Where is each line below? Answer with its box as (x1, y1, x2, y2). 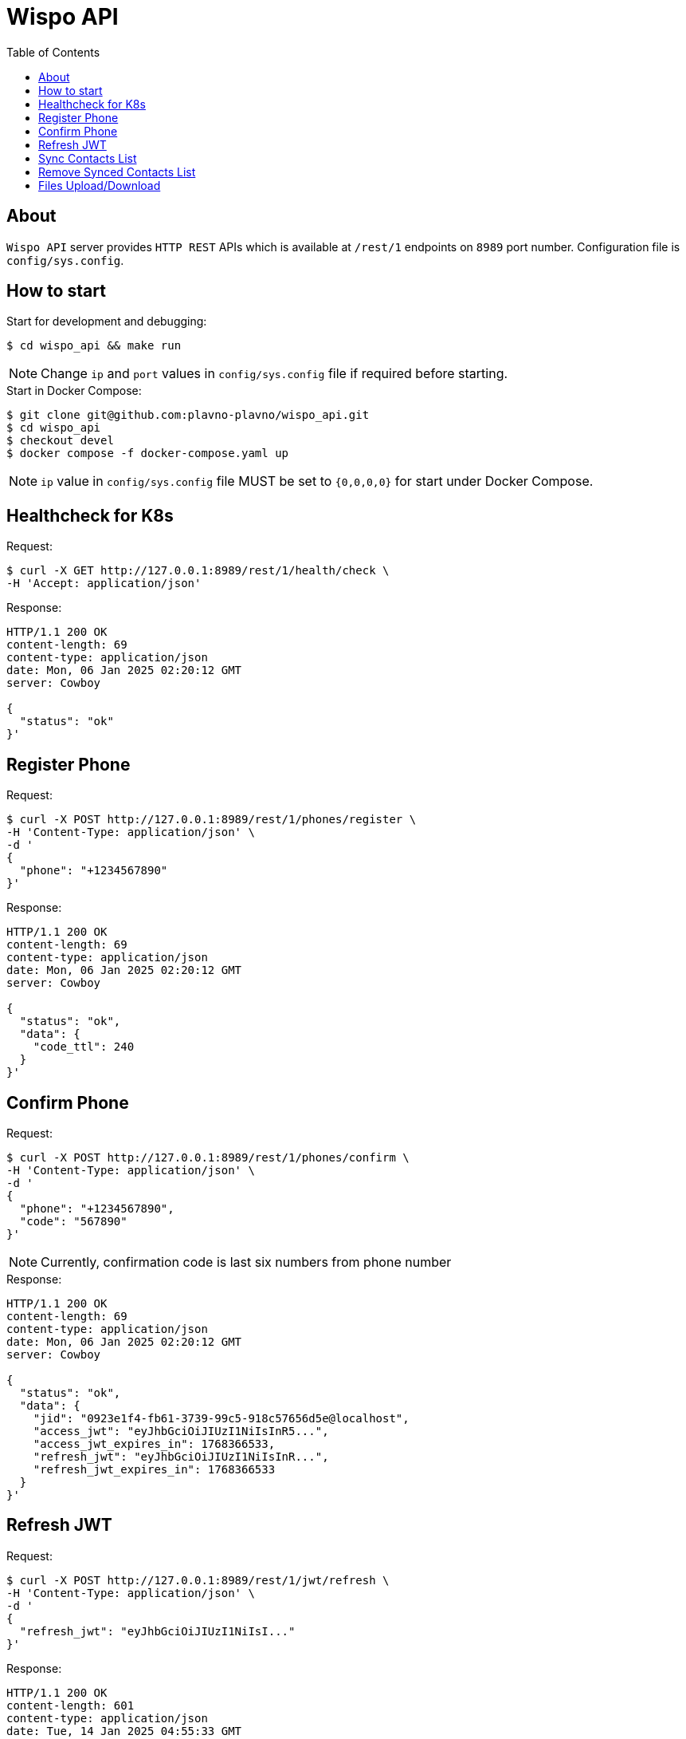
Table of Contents (6, 45, 100, 59)
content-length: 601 (6, 1698, 135, 1712)
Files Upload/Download (38, 178, 161, 192)
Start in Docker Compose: (6, 384, 142, 398)
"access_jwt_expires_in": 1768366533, (33, 1437, 276, 1450)
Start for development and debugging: (6, 314, 207, 329)
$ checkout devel (6, 434, 114, 448)
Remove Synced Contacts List (38, 164, 196, 179)
